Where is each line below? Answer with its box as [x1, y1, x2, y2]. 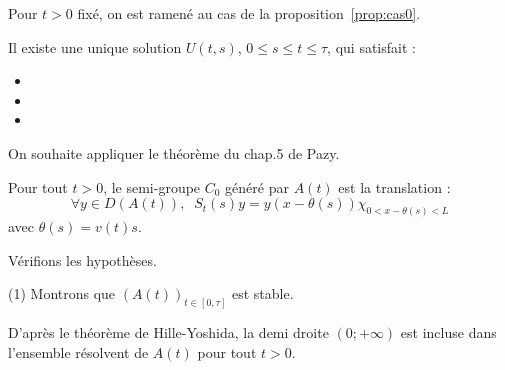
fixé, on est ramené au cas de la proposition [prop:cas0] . [77, 3, 421, 23]
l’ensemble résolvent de [8, 341, 149, 362]
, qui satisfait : [327, 36, 416, 57]
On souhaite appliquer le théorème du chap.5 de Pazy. [8, 142, 340, 163]
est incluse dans [400, 322, 497, 343]
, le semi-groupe [103, 176, 201, 197]
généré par [225, 176, 289, 197]
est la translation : [338, 176, 451, 197]
